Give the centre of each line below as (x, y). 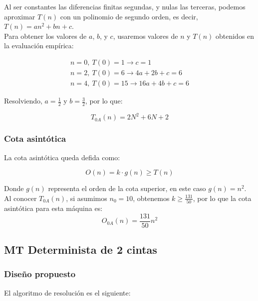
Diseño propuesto (40, 274)
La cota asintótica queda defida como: (62, 157)
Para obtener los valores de (45, 36)
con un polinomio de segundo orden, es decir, (129, 16)
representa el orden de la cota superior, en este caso (127, 188)
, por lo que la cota (222, 198)
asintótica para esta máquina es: (53, 208)
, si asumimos (87, 198)
